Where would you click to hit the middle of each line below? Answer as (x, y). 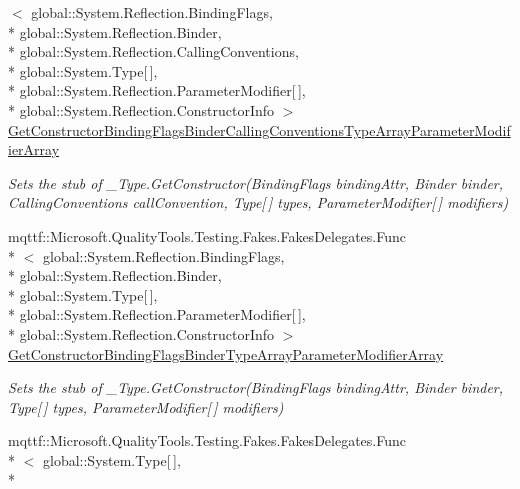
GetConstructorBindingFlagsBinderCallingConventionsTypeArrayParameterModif (259, 129)
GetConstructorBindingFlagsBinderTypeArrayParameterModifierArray (226, 353)
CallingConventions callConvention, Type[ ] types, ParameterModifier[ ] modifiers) (258, 202)
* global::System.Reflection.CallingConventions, (153, 51)
